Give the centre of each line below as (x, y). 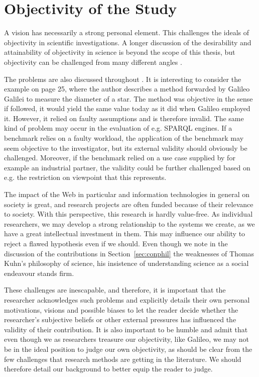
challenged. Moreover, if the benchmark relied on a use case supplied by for (120, 158)
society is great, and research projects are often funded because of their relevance (129, 204)
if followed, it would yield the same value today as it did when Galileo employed (127, 108)
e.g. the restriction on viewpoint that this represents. (85, 177)
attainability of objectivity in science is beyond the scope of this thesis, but (120, 52)
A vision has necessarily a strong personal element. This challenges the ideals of (127, 32)
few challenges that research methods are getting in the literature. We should (123, 359)
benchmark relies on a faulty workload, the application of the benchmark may (124, 138)
